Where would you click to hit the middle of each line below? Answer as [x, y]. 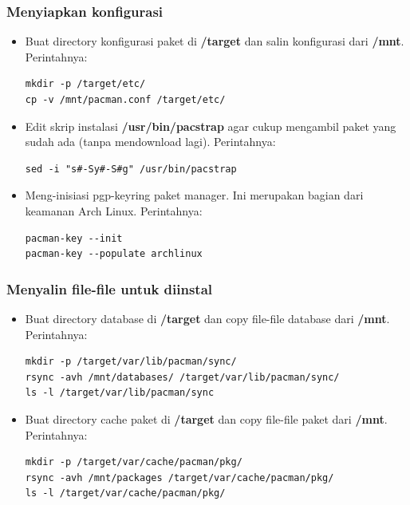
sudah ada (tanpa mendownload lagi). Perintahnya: [150, 142]
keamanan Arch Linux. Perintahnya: [114, 210]
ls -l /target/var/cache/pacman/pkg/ [125, 493]
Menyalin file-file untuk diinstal [110, 288]
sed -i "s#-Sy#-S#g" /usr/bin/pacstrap [131, 169]
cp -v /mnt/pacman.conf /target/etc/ [125, 100]
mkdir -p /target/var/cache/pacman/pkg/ [134, 462]
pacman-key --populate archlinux [114, 254]
